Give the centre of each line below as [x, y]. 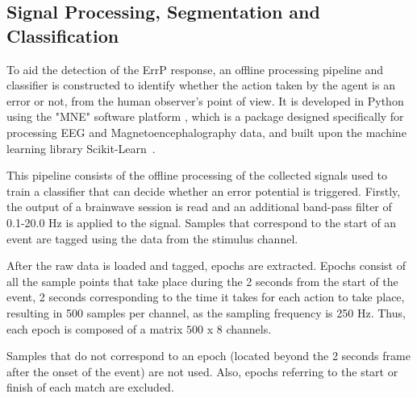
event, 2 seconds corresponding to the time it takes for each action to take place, [206, 297]
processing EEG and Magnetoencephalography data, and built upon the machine [206, 132]
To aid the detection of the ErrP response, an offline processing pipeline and [195, 69]
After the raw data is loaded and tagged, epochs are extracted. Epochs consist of [206, 265]
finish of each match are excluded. [90, 387]
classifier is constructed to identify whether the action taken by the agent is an [201, 85]
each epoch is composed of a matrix [95, 328]
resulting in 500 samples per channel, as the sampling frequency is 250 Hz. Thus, [206, 312]
